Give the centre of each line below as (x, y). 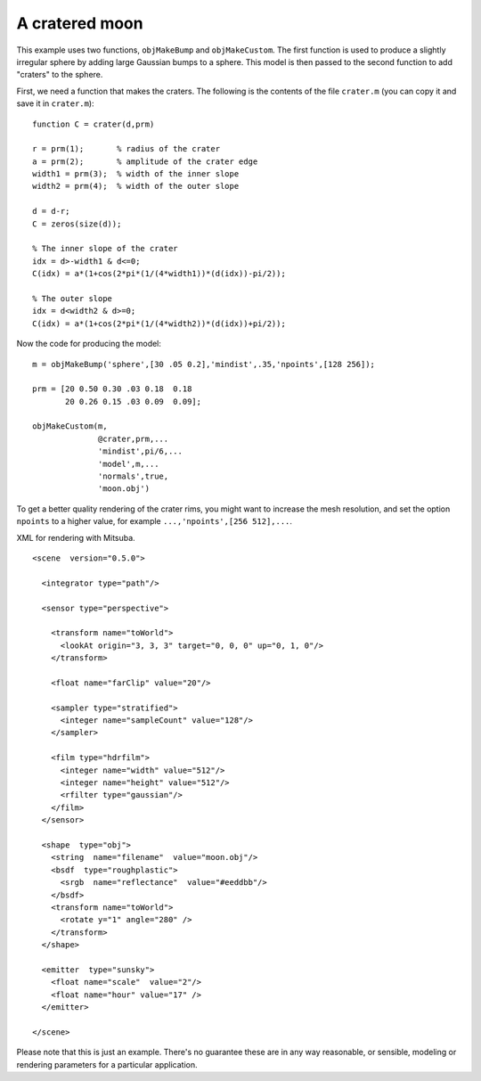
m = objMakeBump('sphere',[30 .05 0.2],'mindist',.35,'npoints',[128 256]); (204, 364)
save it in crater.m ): (55, 103)
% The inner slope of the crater (105, 249)
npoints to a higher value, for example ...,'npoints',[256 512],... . (155, 521)
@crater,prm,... (134, 438)
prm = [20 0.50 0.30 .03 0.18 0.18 (112, 389)
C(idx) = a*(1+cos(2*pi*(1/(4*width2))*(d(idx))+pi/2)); (159, 323)
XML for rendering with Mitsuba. (76, 537)
